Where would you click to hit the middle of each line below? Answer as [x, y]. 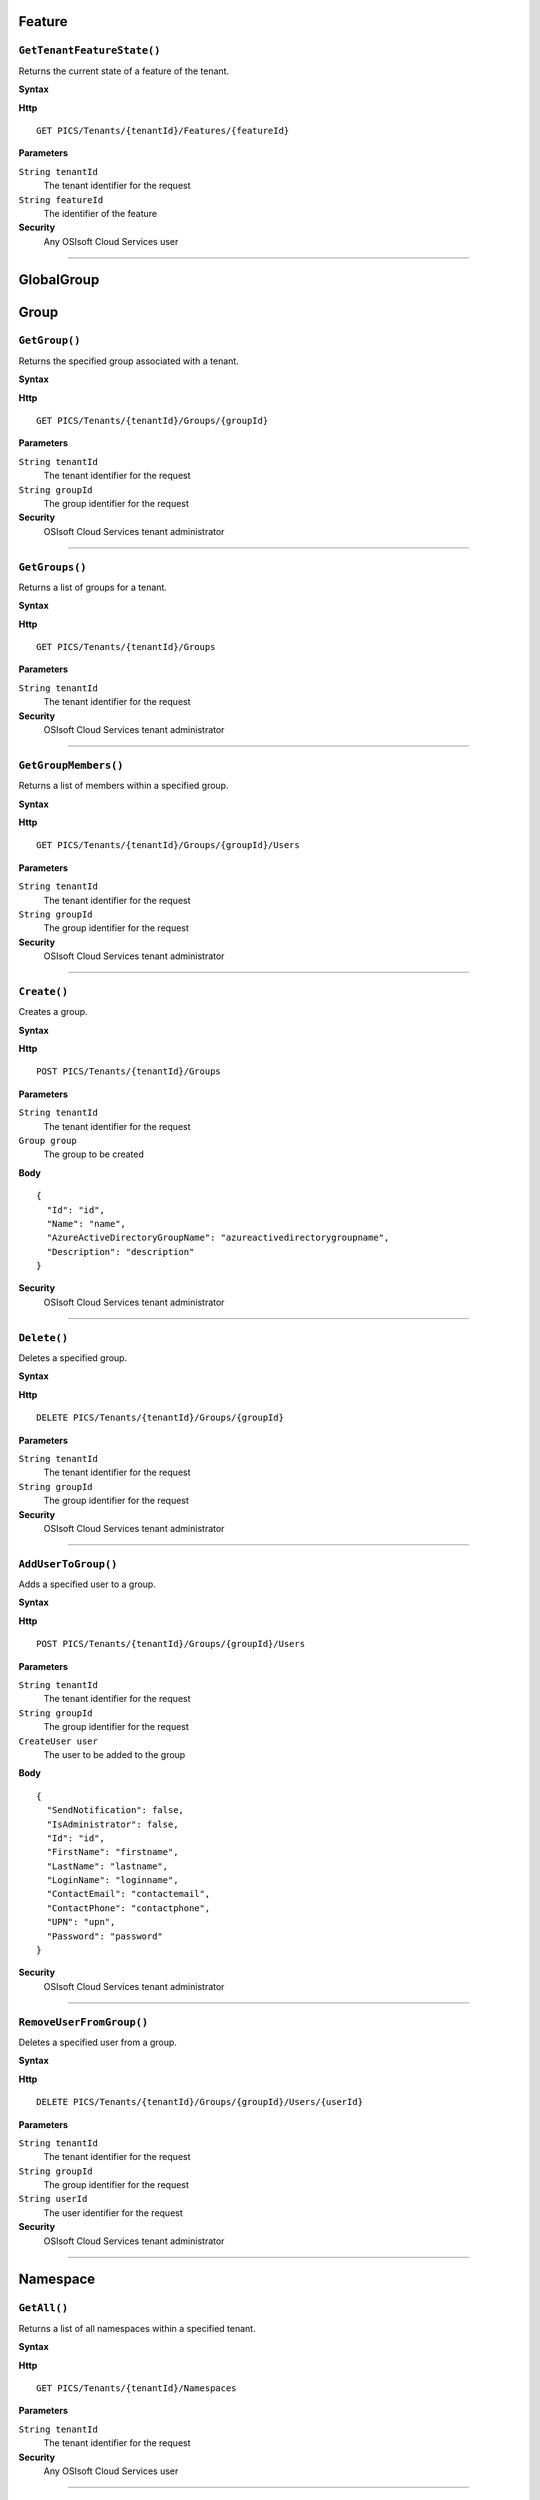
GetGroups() [52, 567]
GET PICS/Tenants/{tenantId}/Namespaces [136, 2388]
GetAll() [43, 2308]
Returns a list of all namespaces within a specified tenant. [137, 2328]
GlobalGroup [59, 280]
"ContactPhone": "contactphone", [128, 1908]
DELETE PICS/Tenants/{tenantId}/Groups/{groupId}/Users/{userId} [200, 2102]
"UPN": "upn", [81, 1922]
